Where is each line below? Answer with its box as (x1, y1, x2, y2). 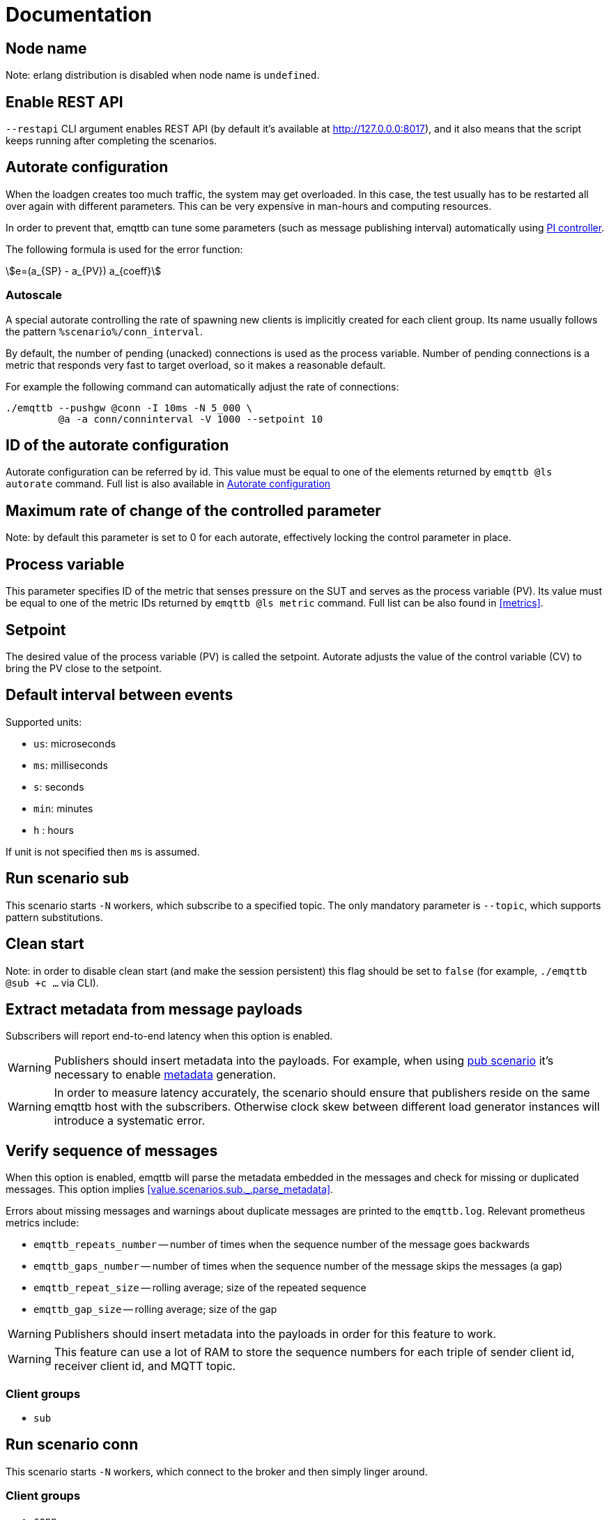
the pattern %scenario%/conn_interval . (6, 325, 203, 337)
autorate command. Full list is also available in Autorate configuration (6, 478, 331, 490)
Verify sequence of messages (6, 1141, 218, 1160)
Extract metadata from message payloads (6, 1000, 302, 1018)
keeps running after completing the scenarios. (6, 135, 217, 147)
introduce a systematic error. (54, 1114, 206, 1128)
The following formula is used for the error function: (6, 243, 243, 255)
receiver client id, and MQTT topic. (54, 1359, 236, 1374)
